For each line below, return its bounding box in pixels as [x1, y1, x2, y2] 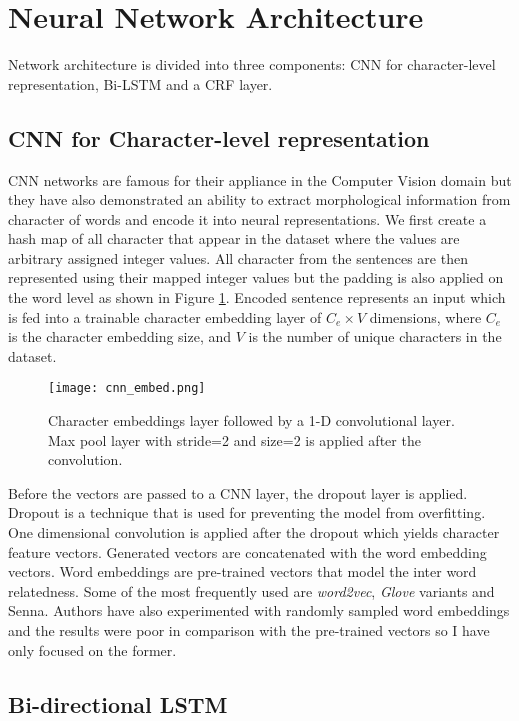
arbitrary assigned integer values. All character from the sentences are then [8, 247, 468, 268]
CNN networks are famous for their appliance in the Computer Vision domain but [8, 169, 512, 190]
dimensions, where [369, 306, 482, 327]
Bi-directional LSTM [8, 688, 228, 719]
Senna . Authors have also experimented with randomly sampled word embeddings [8, 600, 510, 621]
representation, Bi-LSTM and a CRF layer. [8, 73, 273, 94]
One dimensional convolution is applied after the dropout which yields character [8, 522, 500, 543]
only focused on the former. [8, 639, 177, 660]
